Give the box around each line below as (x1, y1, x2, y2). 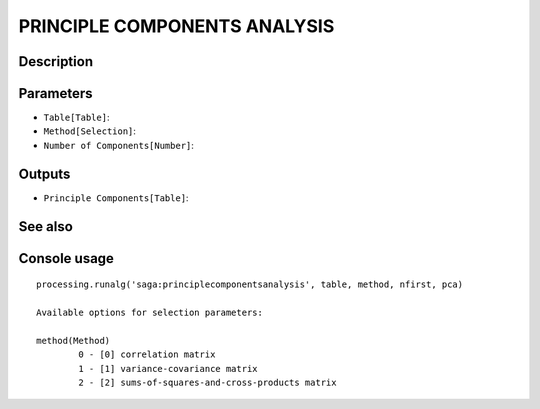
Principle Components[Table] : (43, 191, 189, 204)
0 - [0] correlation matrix (78, 349, 216, 360)
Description (18, 53, 94, 70)
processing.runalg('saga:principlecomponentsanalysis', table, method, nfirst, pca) (36, 279, 464, 290)
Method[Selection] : (43, 125, 137, 137)
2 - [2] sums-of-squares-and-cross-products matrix (78, 376, 337, 388)
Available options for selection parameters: (36, 306, 264, 318)
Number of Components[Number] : (43, 139, 195, 151)
